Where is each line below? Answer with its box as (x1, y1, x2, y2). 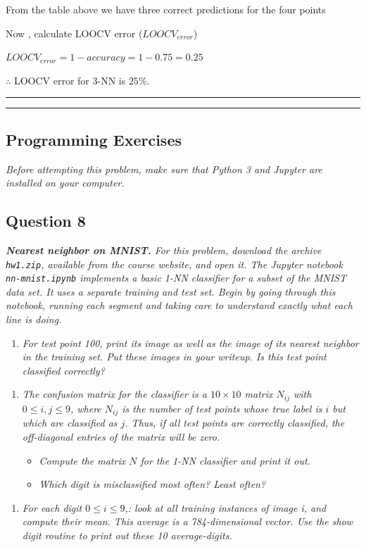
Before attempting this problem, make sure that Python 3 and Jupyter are (6, 161, 322, 176)
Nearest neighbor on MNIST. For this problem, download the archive (6, 242, 322, 257)
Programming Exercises (6, 128, 182, 150)
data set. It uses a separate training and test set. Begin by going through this (6, 284, 336, 298)
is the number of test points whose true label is (122, 401, 322, 415)
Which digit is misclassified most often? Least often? (39, 477, 266, 491)
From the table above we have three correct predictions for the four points (6, 2, 326, 16)
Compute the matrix (39, 453, 126, 467)
